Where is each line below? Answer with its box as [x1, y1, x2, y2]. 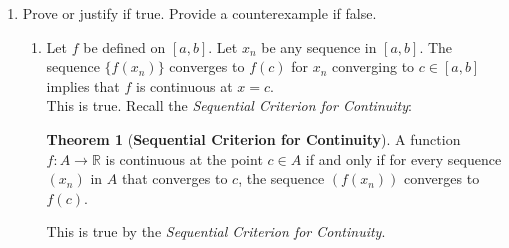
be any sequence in [261, 36, 377, 57]
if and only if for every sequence [305, 148, 502, 169]
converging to [331, 56, 415, 77]
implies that [46, 75, 120, 96]
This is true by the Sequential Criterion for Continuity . [46, 221, 386, 242]
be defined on [83, 36, 166, 57]
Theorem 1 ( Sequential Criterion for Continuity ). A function [46, 128, 461, 149]
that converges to [121, 168, 228, 189]
